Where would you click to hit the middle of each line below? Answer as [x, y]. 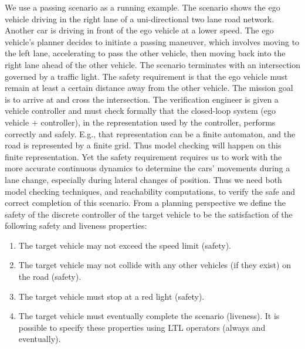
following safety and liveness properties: [76, 226]
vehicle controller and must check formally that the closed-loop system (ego [140, 111]
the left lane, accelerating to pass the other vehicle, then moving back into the [145, 53]
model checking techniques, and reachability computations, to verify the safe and [150, 191]
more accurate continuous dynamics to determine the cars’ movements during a [148, 168]
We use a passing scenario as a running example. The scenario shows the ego [143, 7]
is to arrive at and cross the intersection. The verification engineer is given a [142, 99]
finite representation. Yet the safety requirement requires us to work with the [143, 156]
